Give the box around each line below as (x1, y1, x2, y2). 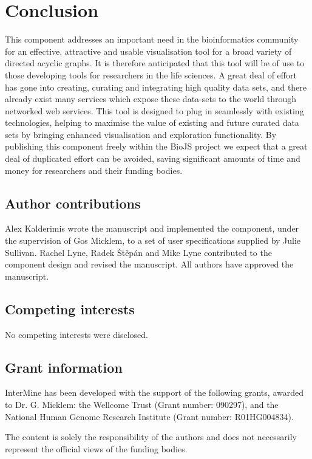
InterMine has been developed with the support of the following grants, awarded (5, 386, 304, 399)
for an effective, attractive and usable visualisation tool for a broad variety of (5, 44, 292, 57)
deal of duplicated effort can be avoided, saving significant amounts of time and (5, 152, 300, 165)
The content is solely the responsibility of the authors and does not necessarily (5, 430, 297, 443)
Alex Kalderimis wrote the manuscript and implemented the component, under (5, 222, 299, 235)
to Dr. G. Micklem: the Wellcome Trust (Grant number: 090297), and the (5, 398, 279, 411)
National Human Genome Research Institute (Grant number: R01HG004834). (5, 410, 294, 423)
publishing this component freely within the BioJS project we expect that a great (5, 140, 308, 153)
